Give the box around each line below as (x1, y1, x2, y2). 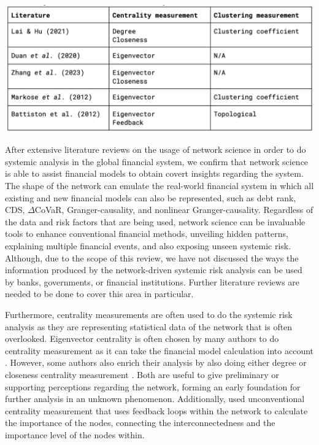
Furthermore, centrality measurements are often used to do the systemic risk (5, 308, 293, 321)
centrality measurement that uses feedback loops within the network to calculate (5, 404, 308, 417)
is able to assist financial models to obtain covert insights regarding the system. (5, 167, 304, 180)
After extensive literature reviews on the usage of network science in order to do (5, 143, 306, 156)
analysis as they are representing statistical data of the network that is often (5, 320, 293, 333)
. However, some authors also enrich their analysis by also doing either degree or (5, 356, 307, 369)
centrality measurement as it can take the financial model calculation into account (5, 344, 314, 357)
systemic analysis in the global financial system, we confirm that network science (5, 155, 309, 168)
